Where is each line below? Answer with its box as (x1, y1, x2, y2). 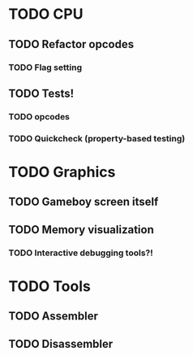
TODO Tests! (8, 86, 75, 100)
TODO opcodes (8, 111, 71, 122)
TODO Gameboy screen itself (8, 195, 159, 209)
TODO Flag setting (8, 62, 83, 73)
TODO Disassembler (8, 336, 114, 350)
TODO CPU (8, 5, 84, 24)
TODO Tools (8, 277, 91, 295)
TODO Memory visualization (8, 223, 154, 237)
